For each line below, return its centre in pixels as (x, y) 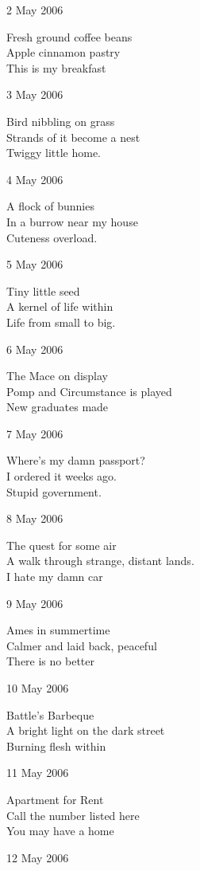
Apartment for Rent (55, 799)
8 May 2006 (35, 518)
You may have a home (60, 831)
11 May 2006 (38, 773)
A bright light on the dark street (86, 730)
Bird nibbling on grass (61, 121)
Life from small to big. (61, 322)
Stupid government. (54, 491)
